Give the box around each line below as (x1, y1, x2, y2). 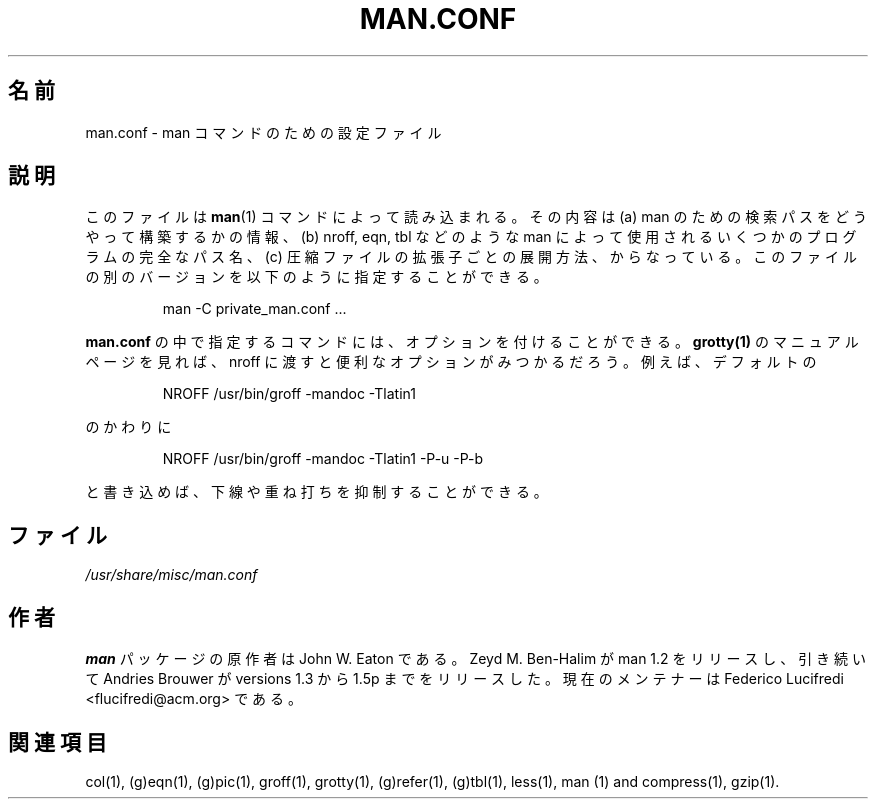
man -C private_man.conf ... (162, 300, 347, 318)
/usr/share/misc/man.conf (85, 566, 258, 584)
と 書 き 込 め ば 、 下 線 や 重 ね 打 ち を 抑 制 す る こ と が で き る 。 (85, 483, 548, 501)
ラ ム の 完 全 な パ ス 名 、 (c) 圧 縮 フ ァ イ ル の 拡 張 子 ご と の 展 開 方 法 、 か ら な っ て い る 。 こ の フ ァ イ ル (85, 248, 857, 266)
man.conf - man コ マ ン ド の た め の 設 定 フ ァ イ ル (85, 123, 442, 141)
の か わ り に (85, 418, 172, 436)
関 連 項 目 (8, 729, 107, 755)
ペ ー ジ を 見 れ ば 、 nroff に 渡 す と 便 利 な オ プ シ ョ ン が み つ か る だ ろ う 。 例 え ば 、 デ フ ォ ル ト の (85, 353, 817, 371)
